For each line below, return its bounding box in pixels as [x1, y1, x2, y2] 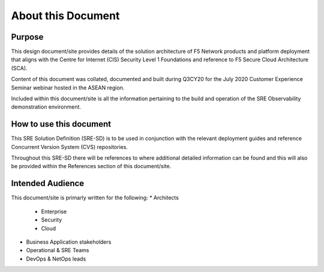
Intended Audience [11, 178, 85, 189]
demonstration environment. [11, 103, 81, 110]
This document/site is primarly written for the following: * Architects [11, 194, 179, 201]
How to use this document [11, 119, 111, 129]
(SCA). [11, 64, 28, 71]
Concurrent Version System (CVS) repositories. [11, 143, 128, 150]
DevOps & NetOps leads [26, 255, 86, 262]
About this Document [11, 9, 120, 22]
